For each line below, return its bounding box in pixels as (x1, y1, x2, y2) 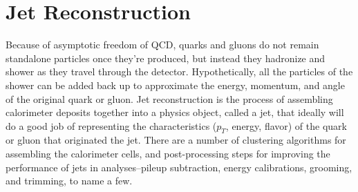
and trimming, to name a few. (6, 173, 133, 188)
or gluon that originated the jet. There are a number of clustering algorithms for (6, 133, 346, 147)
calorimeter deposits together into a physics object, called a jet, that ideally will (6, 105, 344, 119)
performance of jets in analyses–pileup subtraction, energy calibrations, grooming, (6, 160, 352, 174)
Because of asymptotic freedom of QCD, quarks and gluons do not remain (6, 37, 319, 52)
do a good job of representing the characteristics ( (6, 118, 217, 133)
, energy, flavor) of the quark (225, 118, 347, 133)
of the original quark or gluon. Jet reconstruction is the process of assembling (6, 91, 333, 106)
